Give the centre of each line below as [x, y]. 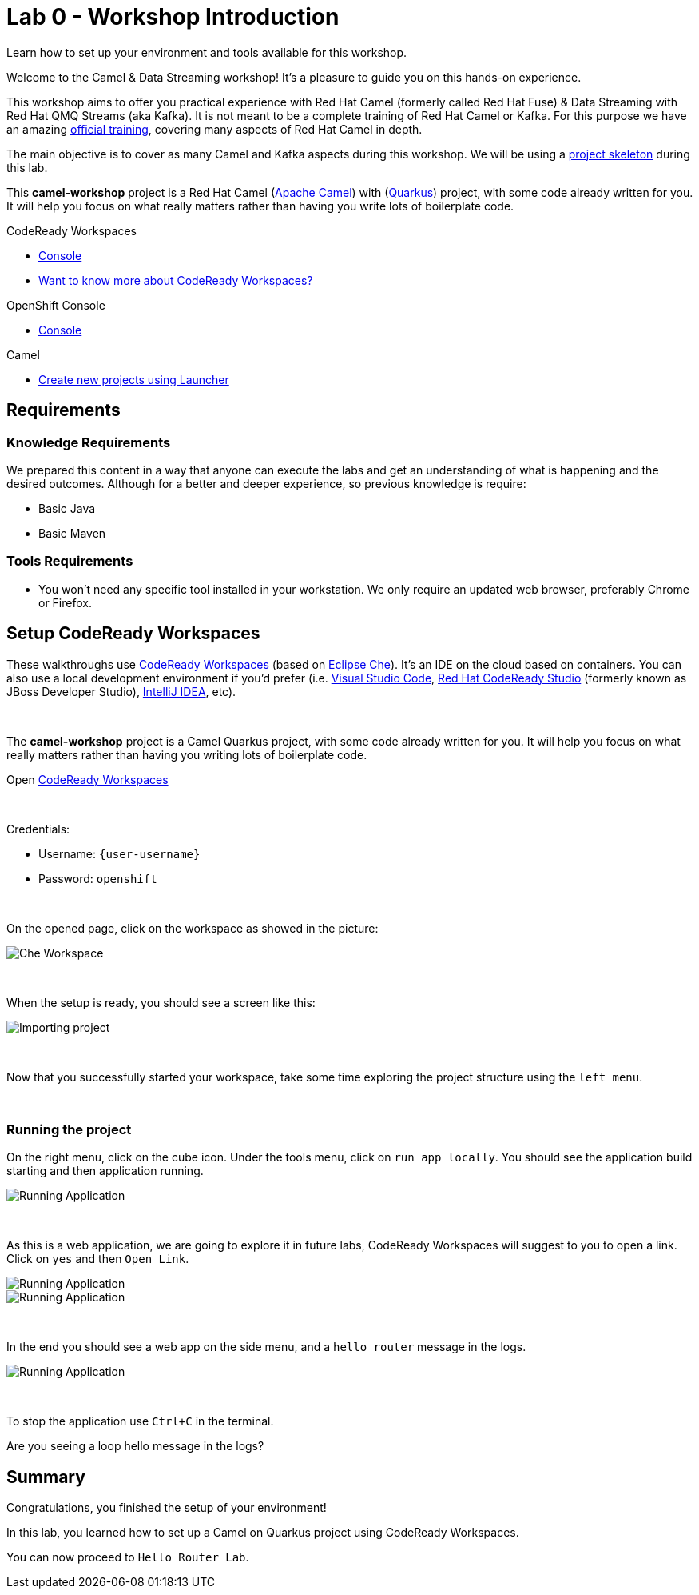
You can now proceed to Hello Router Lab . [128, 1557]
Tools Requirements [70, 561]
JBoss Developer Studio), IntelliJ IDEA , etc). [121, 691]
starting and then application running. [105, 1171]
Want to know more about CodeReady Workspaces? [176, 280]
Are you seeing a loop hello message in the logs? [135, 1446]
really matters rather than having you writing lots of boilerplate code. [187, 754]
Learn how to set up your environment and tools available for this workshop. [207, 52]
